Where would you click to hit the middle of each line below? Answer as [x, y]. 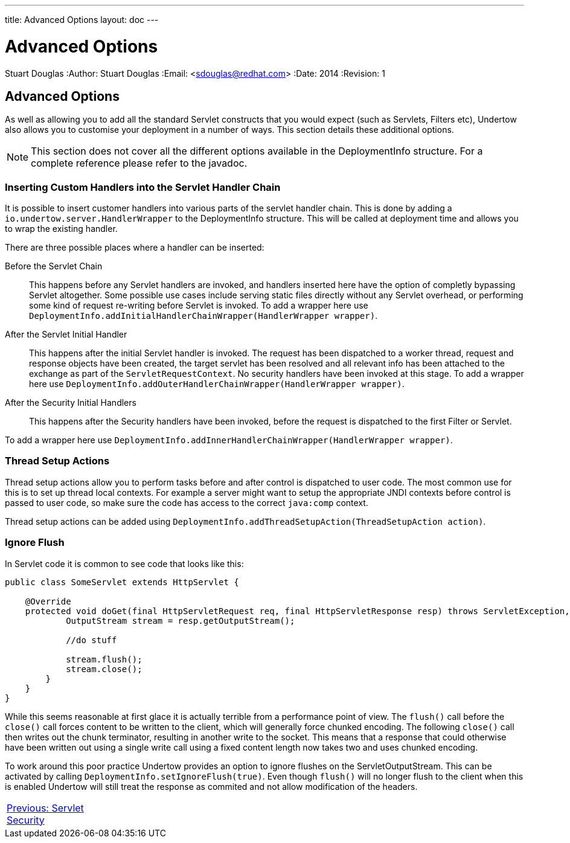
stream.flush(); [104, 659]
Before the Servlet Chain [54, 266]
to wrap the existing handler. [61, 229]
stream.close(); [104, 669]
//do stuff [91, 640]
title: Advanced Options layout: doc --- [82, 20]
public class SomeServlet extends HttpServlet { [122, 582]
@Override [48, 601]
